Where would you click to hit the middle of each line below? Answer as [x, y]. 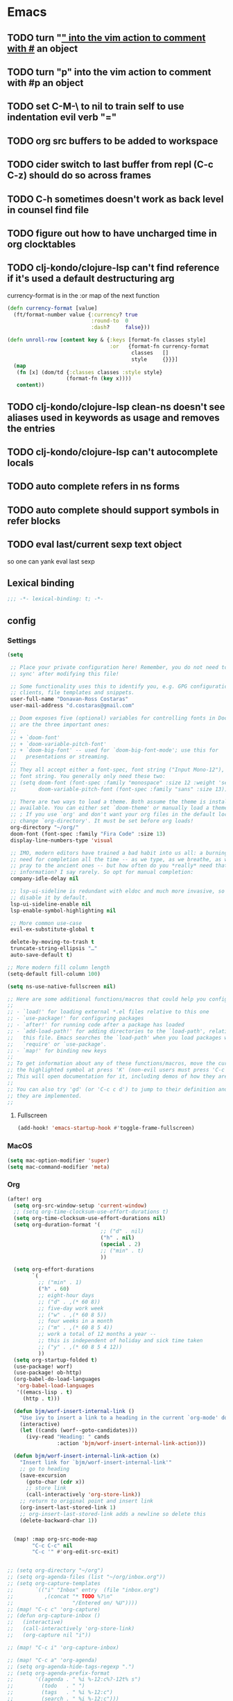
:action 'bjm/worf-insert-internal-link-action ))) [131, 1444]
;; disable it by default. [49, 897]
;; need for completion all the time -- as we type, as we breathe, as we [120, 859]
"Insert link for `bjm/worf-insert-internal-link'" [96, 1462]
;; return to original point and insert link [87, 1501]
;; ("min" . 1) [60, 1283]
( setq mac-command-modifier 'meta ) [59, 1167]
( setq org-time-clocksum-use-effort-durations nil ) [90, 1219]
